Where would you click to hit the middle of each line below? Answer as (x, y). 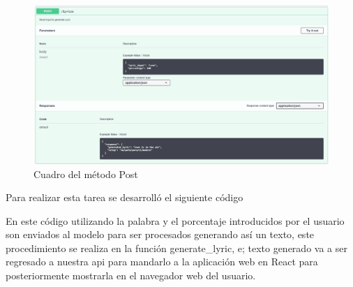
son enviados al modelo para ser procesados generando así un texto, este (160, 234)
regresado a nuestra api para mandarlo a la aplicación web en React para (162, 262)
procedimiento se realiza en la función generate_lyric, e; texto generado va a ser (176, 248)
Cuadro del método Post (86, 174)
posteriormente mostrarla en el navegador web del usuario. (131, 275)
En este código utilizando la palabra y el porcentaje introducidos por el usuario (175, 220)
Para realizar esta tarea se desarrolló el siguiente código (125, 197)
